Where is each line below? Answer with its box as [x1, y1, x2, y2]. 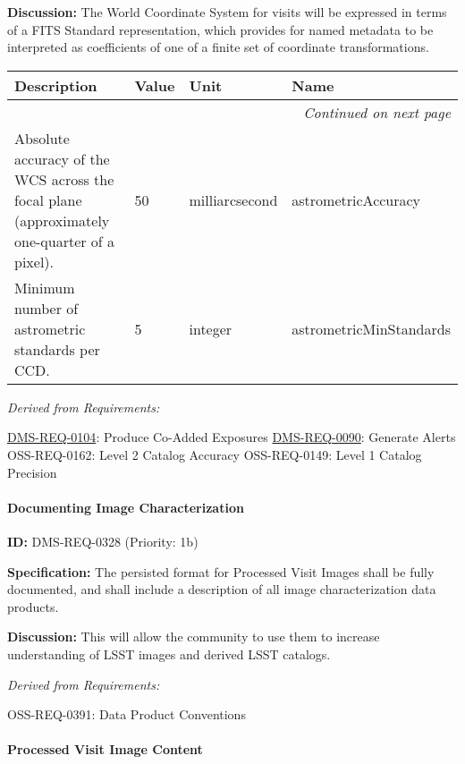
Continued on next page [303, 101, 451, 123]
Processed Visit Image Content [7, 740, 203, 759]
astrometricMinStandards [292, 318, 451, 339]
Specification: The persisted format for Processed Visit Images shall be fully [7, 562, 435, 581]
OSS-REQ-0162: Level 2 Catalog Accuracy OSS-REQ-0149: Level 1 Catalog [7, 445, 422, 463]
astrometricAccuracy [292, 189, 421, 210]
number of [14, 297, 79, 318]
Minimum [14, 276, 75, 298]
